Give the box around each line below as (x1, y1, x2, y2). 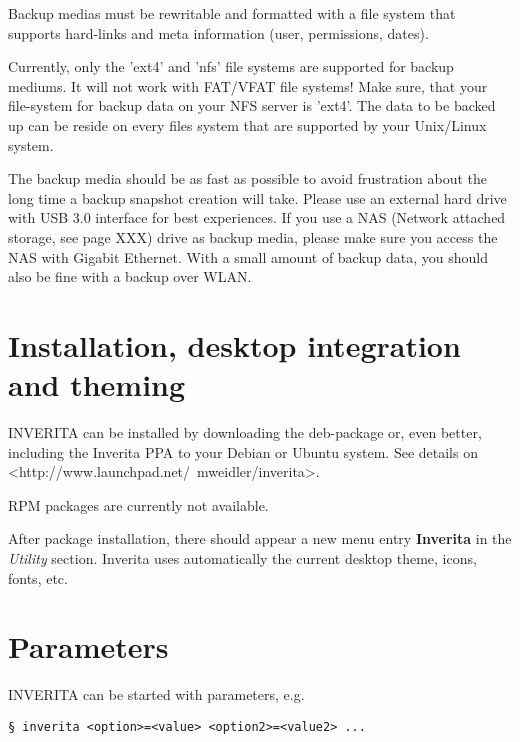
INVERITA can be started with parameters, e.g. (8, 684, 305, 705)
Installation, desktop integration (8, 324, 461, 365)
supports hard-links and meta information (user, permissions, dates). (8, 22, 429, 43)
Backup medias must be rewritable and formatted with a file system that (8, 3, 456, 23)
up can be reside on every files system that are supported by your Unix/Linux (8, 114, 487, 135)
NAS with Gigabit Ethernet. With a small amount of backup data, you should (8, 246, 489, 267)
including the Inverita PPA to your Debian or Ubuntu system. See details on (8, 441, 478, 462)
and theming (8, 364, 186, 405)
